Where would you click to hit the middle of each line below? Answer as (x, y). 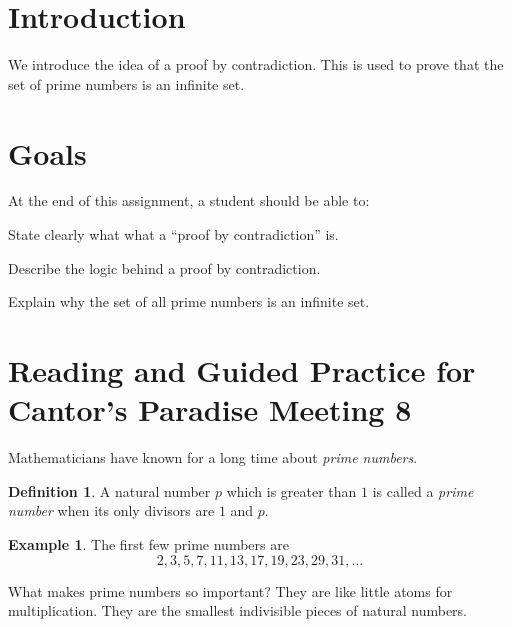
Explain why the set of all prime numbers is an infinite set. (189, 301)
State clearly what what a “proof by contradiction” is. (173, 234)
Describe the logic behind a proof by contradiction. (164, 267)
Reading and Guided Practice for (242, 370)
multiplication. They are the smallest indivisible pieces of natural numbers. (238, 610)
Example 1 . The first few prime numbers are (148, 543)
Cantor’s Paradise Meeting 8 (210, 409)
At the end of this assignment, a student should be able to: (189, 200)
